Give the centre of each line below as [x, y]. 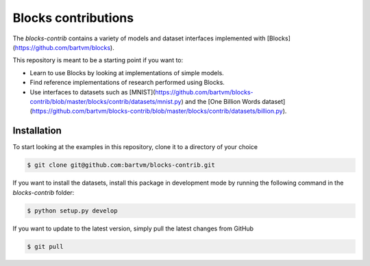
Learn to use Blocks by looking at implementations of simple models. [127, 72]
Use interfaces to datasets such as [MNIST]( [92, 92]
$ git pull [45, 247]
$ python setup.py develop [72, 211]
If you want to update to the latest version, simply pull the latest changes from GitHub [133, 228]
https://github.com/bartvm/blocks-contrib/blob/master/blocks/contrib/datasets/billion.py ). [159, 111]
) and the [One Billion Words [221, 101]
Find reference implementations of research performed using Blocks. [127, 83]
